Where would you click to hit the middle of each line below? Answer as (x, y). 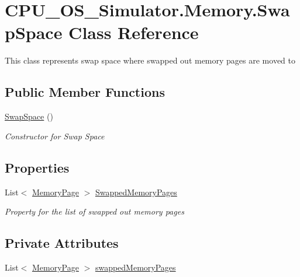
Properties (37, 167)
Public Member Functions (85, 92)
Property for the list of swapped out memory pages (94, 211)
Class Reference (134, 32)
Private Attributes (62, 243)
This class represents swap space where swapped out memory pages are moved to (150, 60)
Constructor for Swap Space (55, 136)
